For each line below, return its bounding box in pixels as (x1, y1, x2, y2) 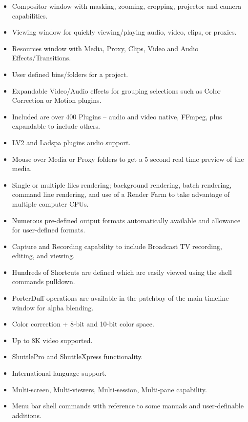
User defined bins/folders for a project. (12, 69, 128, 79)
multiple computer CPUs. (12, 198, 89, 209)
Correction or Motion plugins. (12, 95, 102, 105)
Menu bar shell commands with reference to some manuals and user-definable (12, 401, 244, 411)
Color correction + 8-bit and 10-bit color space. (12, 319, 154, 329)
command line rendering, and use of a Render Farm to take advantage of (12, 189, 230, 199)
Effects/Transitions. (12, 53, 71, 63)
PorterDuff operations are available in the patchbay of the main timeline (12, 293, 229, 303)
